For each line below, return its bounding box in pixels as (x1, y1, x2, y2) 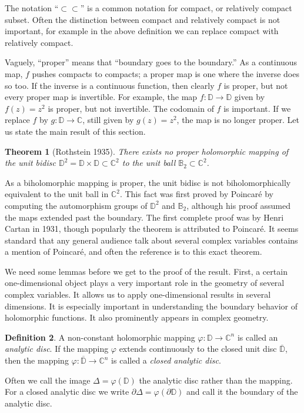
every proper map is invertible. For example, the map (5, 91, 198, 103)
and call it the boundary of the (186, 385, 298, 398)
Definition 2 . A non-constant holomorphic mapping (5, 331, 195, 343)
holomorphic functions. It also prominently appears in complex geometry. (5, 311, 269, 324)
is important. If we (223, 102, 291, 114)
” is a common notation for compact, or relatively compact (80, 2, 292, 14)
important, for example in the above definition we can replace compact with (5, 25, 279, 37)
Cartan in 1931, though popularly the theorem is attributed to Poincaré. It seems (5, 222, 299, 235)
